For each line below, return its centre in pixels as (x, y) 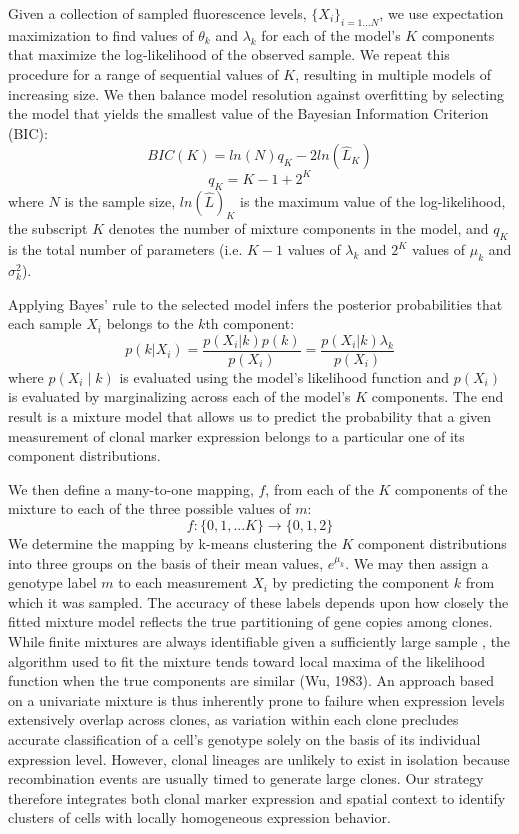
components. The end (437, 396)
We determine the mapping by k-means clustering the (172, 543)
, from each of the (319, 488)
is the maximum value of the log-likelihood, (373, 200)
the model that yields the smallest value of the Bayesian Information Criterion (248, 113)
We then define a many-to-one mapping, (131, 488)
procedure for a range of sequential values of (143, 73)
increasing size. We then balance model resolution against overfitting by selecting (256, 93)
